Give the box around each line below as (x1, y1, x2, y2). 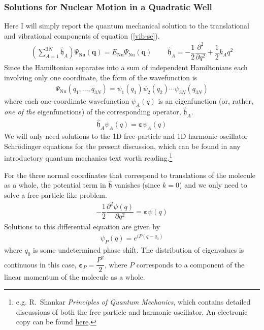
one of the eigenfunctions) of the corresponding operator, (4, 106, 181, 117)
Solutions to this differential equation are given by (4, 221, 160, 232)
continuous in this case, (4, 259, 77, 269)
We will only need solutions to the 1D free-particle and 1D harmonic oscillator (4, 131, 248, 141)
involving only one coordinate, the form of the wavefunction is (4, 72, 197, 82)
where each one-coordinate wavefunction (4, 96, 129, 106)
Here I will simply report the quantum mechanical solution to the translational (4, 20, 250, 31)
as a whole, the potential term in (4, 179, 106, 190)
